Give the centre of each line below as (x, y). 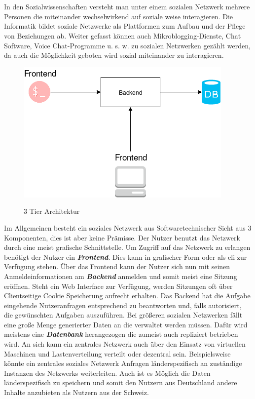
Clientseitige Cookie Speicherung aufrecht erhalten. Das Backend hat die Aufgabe (127, 296)
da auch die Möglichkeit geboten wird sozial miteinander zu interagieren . (114, 55)
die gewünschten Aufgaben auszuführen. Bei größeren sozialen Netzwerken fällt (123, 315)
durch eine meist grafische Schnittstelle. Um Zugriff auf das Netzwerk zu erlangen (127, 247)
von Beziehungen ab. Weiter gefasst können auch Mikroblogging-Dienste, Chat (123, 35)
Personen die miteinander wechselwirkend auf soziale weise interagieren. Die (119, 16)
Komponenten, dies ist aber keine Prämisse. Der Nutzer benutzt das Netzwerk (122, 237)
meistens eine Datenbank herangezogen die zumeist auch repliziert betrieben (121, 334)
